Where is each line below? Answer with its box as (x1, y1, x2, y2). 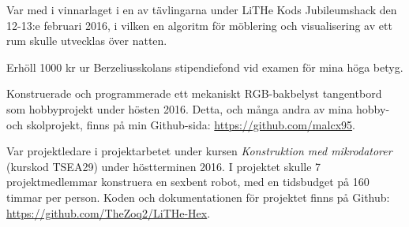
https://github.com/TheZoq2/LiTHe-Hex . (6, 204, 211, 221)
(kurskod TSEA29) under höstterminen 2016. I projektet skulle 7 (6, 158, 321, 174)
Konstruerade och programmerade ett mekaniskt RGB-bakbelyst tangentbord (6, 85, 382, 102)
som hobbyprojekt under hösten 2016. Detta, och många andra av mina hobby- (6, 100, 390, 117)
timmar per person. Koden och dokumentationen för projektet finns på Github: (6, 188, 390, 205)
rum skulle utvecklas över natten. (6, 32, 167, 49)
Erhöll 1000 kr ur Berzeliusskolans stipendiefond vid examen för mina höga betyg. (6, 58, 403, 75)
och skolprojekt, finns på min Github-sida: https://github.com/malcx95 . (6, 116, 355, 132)
